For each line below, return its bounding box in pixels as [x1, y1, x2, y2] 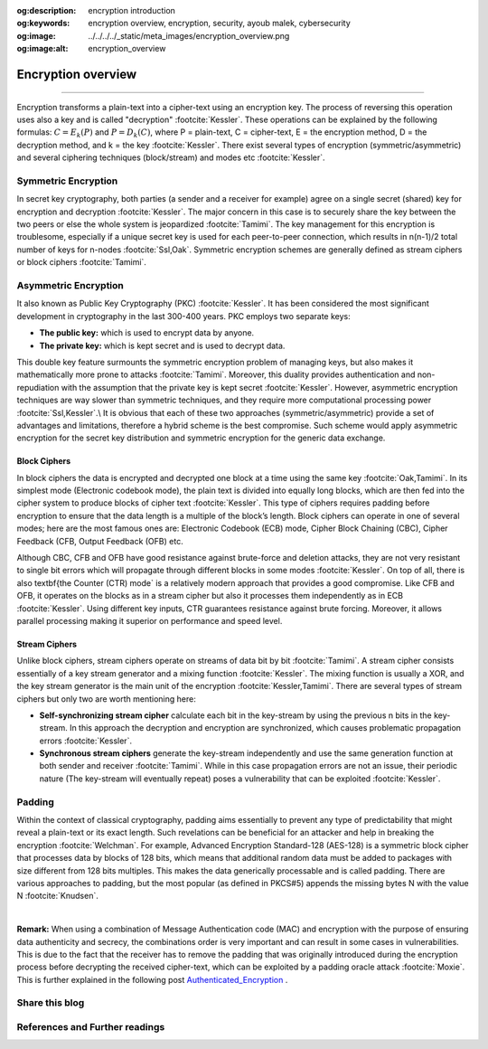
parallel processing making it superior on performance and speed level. [16, 615, 283, 626]
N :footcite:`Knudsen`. [16, 891, 99, 902]
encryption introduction [88, 5, 176, 15]
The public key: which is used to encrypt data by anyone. [39, 327, 255, 338]
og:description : [16, 5, 77, 15]
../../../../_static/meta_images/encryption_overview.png [88, 30, 290, 41]
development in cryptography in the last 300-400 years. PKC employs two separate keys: [16, 310, 352, 321]
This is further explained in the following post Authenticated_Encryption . [16, 974, 288, 985]
